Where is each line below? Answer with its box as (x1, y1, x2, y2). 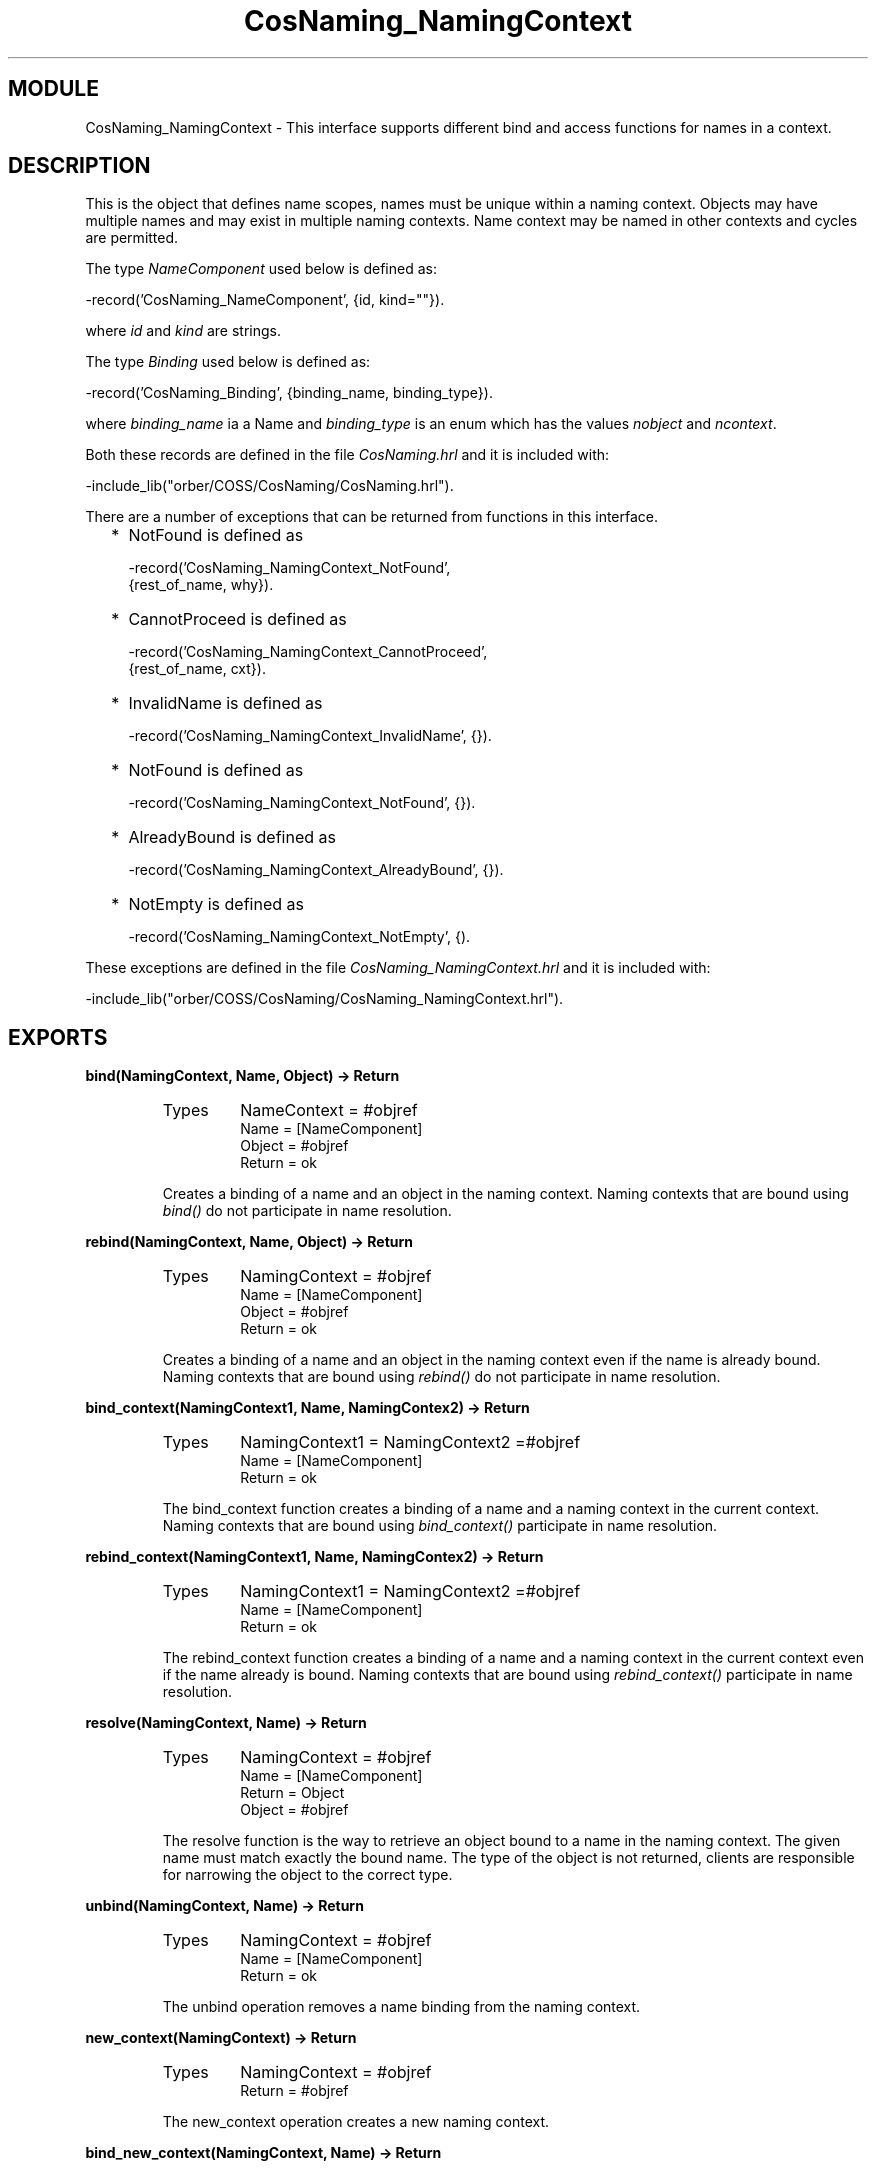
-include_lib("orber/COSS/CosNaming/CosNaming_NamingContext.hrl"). (85, 990, 564, 1008)
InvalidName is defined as (128, 693, 323, 714)
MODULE (8, 76, 99, 102)
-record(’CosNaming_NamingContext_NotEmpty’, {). (128, 928, 471, 946)
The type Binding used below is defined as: (85, 353, 371, 371)
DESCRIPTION (8, 153, 151, 179)
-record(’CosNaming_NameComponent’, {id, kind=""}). (85, 291, 445, 309)
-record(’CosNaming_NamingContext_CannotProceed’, (128, 643, 488, 661)
